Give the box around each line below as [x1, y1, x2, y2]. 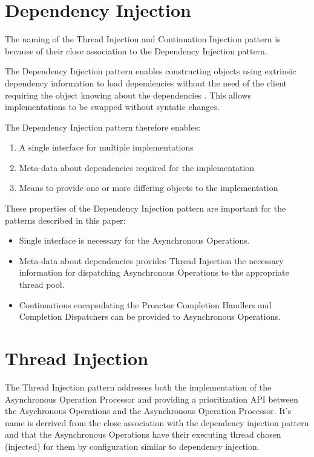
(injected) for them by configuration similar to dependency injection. [5, 439, 260, 452]
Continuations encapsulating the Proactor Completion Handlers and [19, 298, 272, 311]
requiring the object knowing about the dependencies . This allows [5, 88, 252, 101]
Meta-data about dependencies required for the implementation [19, 161, 255, 173]
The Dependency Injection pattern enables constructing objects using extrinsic [5, 65, 296, 77]
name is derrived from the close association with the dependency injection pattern [5, 416, 309, 429]
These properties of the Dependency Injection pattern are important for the [5, 202, 286, 215]
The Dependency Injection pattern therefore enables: [5, 120, 201, 133]
